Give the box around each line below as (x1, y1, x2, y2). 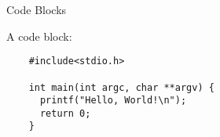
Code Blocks (6, 2, 67, 17)
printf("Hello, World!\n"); (39, 95, 187, 106)
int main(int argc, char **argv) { (28, 81, 214, 93)
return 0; (39, 107, 91, 119)
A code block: (6, 27, 72, 44)
